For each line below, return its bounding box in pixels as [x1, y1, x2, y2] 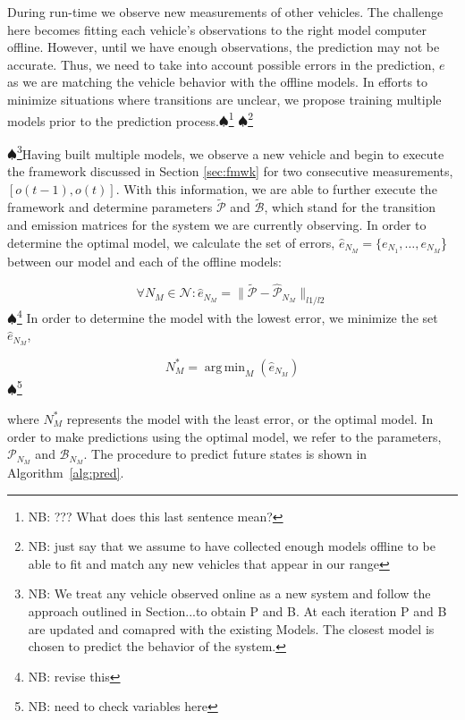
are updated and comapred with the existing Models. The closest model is [28, 619, 435, 638]
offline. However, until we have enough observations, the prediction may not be [7, 38, 440, 56]
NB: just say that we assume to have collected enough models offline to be [28, 537, 435, 555]
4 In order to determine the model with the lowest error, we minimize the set [16, 306, 438, 326]
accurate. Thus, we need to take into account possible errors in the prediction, [7, 55, 435, 73]
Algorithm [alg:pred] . [7, 463, 124, 482]
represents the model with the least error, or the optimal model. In [66, 409, 434, 428]
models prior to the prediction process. [7, 111, 219, 130]
